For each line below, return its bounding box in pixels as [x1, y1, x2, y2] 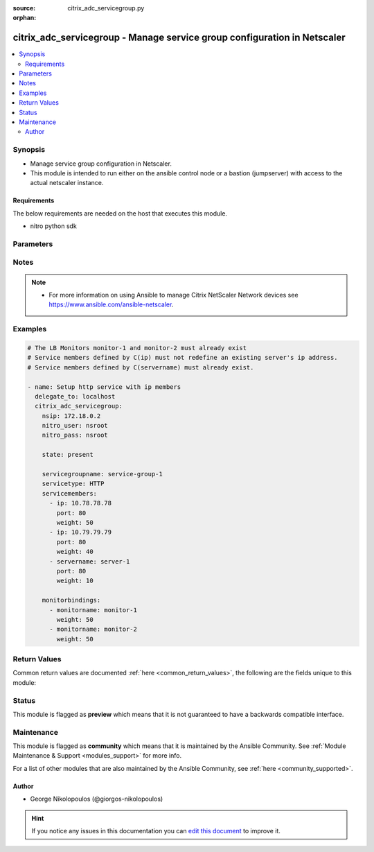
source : [12, 4, 36, 12]
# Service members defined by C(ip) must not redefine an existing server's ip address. [27, 354, 339, 362]
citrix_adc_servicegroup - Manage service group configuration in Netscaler [12, 32, 346, 44]
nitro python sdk [30, 222, 78, 230]
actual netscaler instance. [30, 179, 104, 187]
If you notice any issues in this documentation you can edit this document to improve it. [31, 827, 280, 835]
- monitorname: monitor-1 [49, 606, 138, 614]
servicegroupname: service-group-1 [42, 470, 163, 478]
